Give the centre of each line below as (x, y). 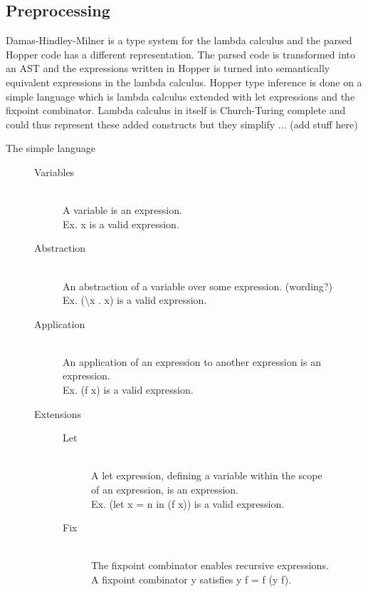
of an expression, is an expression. (165, 490)
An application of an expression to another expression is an (192, 361)
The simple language (51, 148)
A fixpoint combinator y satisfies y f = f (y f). (191, 580)
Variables (54, 172)
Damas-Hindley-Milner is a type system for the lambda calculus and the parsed (179, 40)
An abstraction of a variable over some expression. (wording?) (198, 286)
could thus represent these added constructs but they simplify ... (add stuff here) (182, 124)
